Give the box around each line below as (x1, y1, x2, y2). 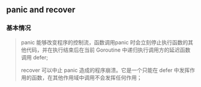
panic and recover (6, 5, 76, 15)
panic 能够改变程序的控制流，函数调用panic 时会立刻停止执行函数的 (20, 38, 188, 46)
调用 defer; (20, 53, 48, 61)
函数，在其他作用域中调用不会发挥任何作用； (31, 74, 142, 81)
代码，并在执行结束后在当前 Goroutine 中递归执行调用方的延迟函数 (26, 46, 191, 53)
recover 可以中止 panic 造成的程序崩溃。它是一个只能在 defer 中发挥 (20, 66, 190, 74)
